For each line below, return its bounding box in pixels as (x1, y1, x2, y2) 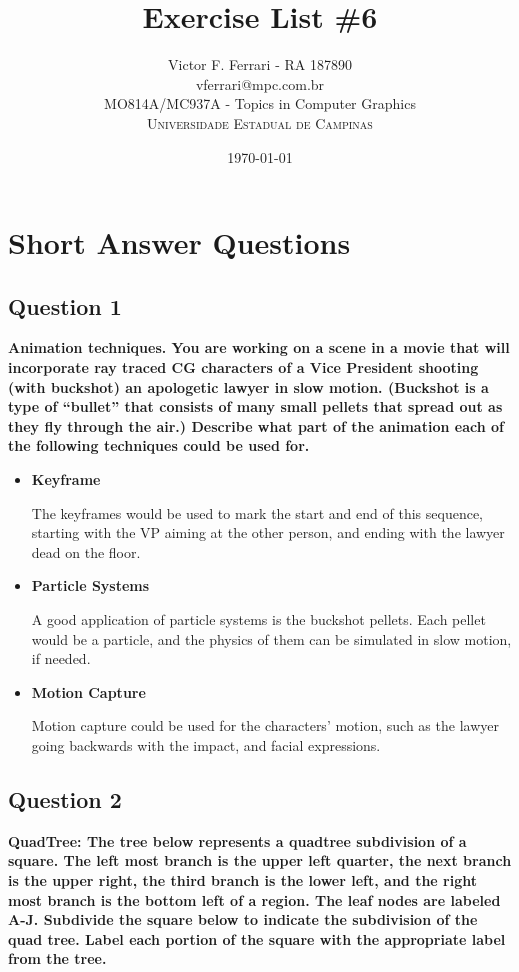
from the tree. (8, 948, 107, 969)
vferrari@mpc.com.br (195, 73, 325, 94)
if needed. (31, 648, 91, 669)
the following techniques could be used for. (8, 435, 310, 456)
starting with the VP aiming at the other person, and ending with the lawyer (31, 522, 505, 543)
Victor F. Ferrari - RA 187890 (168, 54, 352, 75)
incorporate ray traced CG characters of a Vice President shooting (8, 357, 479, 378)
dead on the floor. (31, 541, 141, 562)
